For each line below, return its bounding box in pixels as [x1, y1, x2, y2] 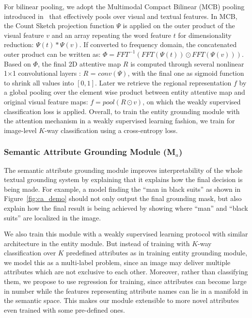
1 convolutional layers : [12, 68, 81, 78]
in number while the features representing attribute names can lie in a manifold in [4, 285, 248, 296]
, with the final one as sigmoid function [127, 68, 244, 78]
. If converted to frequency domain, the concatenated [79, 39, 237, 50]
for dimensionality [178, 30, 232, 40]
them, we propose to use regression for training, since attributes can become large [4, 276, 247, 286]
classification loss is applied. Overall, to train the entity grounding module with [4, 106, 240, 116]
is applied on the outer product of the [123, 20, 235, 31]
